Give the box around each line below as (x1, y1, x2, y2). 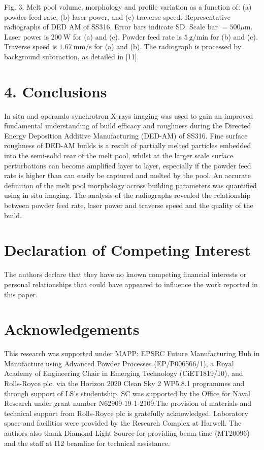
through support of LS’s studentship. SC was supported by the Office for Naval (4, 388, 251, 398)
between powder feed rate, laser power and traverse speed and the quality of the (4, 200, 253, 211)
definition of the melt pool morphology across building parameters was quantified (4, 180, 257, 190)
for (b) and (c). (210, 31, 258, 42)
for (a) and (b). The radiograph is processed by (94, 41, 242, 52)
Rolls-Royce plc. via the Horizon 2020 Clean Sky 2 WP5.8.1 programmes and (4, 378, 245, 389)
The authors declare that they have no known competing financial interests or (4, 269, 247, 280)
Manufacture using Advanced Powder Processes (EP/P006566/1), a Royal (4, 358, 234, 368)
